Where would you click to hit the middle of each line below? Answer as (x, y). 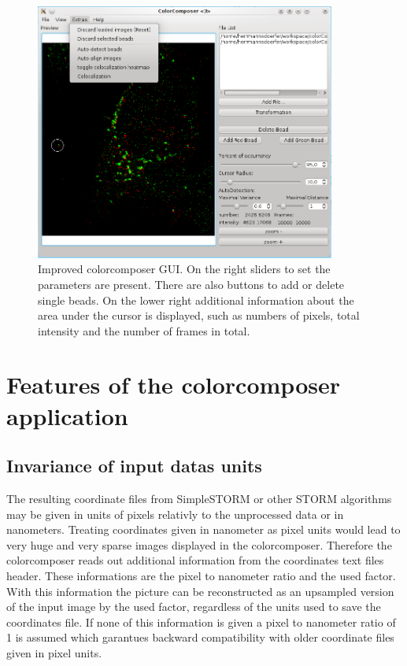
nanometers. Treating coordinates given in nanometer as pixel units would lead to (203, 529)
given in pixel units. (54, 653)
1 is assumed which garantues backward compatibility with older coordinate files (200, 637)
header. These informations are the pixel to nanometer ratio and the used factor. (201, 576)
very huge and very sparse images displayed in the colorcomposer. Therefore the (199, 544)
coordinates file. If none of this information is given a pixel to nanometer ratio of (201, 622)
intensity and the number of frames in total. (144, 330)
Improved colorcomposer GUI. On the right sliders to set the (184, 269)
